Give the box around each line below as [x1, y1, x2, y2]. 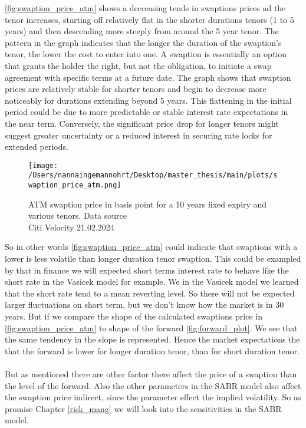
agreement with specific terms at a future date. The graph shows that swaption [5, 71, 291, 83]
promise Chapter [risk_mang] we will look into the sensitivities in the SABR [5, 402, 282, 414]
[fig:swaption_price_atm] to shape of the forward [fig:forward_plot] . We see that [5, 321, 298, 334]
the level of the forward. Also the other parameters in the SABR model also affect [5, 379, 301, 391]
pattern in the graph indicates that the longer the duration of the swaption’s [5, 36, 282, 48]
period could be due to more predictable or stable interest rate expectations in [5, 106, 288, 118]
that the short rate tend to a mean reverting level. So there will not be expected [5, 287, 295, 299]
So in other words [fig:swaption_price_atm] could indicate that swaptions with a [5, 241, 298, 253]
